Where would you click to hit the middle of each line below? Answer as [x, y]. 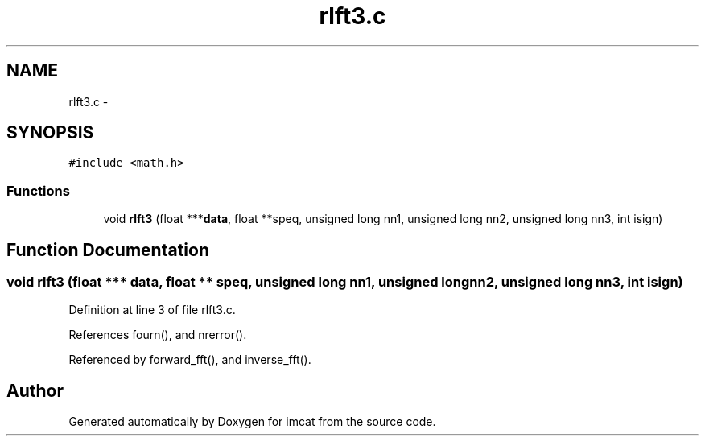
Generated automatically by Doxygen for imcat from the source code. [252, 422]
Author [35, 390]
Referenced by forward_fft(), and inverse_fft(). [190, 360]
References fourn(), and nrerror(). [158, 335]
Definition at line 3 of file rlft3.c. [152, 310]
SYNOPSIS [50, 133]
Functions [38, 190]
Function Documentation [108, 250]
